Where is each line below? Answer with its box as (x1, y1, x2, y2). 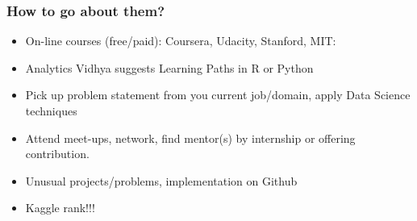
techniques (25, 102, 77, 119)
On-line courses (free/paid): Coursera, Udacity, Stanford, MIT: (25, 32, 336, 49)
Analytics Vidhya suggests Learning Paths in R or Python (25, 59, 314, 76)
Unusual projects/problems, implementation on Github (25, 172, 298, 189)
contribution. (25, 145, 90, 162)
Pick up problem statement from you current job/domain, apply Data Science (25, 86, 411, 103)
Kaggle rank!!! (25, 199, 95, 216)
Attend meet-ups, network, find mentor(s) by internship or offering (25, 129, 356, 146)
